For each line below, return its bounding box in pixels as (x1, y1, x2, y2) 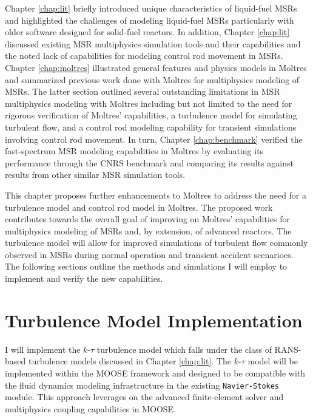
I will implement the (5, 342, 81, 355)
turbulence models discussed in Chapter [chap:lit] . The (28, 355, 232, 367)
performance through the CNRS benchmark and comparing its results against (5, 156, 294, 169)
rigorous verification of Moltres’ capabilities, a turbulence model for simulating (5, 109, 297, 121)
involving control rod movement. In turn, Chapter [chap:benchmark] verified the (5, 132, 303, 145)
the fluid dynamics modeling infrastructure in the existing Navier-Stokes (5, 378, 280, 391)
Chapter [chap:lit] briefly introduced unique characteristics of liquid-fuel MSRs (5, 2, 297, 14)
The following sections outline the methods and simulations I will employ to (5, 260, 288, 273)
